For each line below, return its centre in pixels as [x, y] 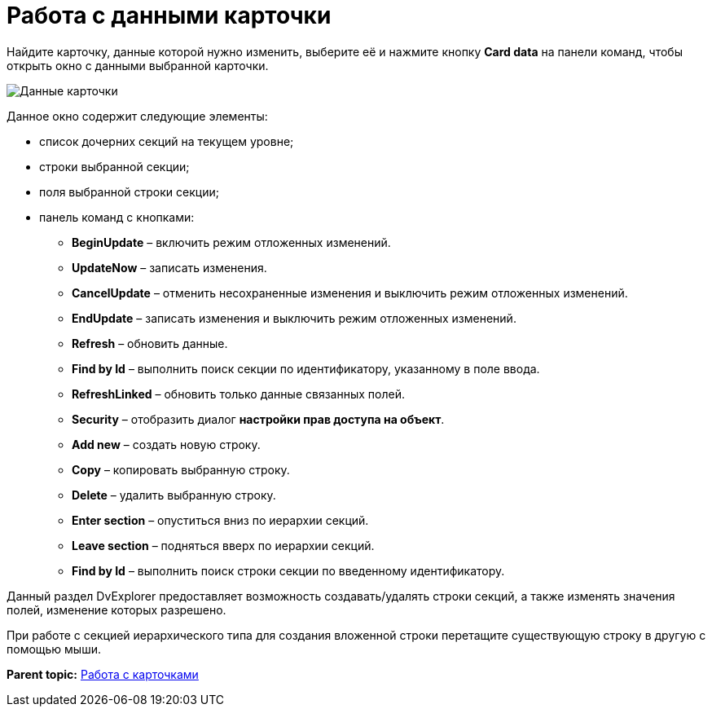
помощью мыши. [54, 649]
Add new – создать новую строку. [166, 444]
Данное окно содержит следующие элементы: [137, 116]
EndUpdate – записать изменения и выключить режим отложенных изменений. [294, 318]
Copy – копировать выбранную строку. [181, 469]
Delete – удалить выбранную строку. [174, 495]
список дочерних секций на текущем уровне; [167, 141]
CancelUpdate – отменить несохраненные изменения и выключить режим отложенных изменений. [350, 293]
